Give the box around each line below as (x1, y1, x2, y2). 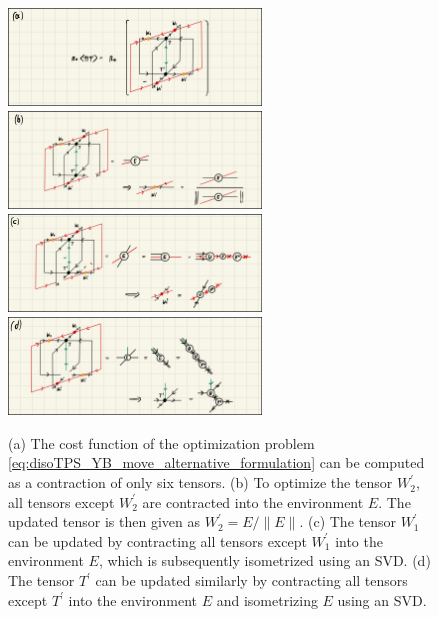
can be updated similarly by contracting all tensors (95, 570, 408, 591)
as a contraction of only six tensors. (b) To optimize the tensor (8, 472, 393, 493)
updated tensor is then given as (8, 511, 200, 532)
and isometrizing (216, 589, 318, 610)
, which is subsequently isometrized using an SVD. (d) (98, 550, 431, 571)
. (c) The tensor (299, 511, 396, 532)
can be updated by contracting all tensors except (8, 530, 307, 551)
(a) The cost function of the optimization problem (8, 432, 315, 453)
